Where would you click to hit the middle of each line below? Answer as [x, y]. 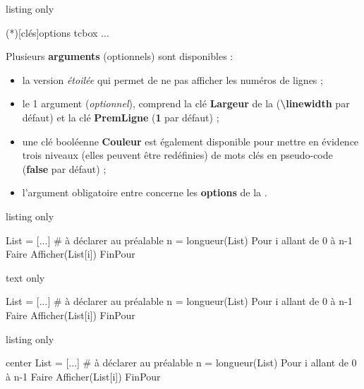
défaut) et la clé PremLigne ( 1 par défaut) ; [121, 117]
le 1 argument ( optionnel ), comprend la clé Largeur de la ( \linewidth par [186, 103]
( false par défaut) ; [64, 168]
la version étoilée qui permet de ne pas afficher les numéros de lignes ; [172, 79]
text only [25, 277]
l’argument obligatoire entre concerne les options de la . [145, 192]
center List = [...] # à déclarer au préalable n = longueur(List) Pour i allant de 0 [181, 363]
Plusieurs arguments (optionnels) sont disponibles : [120, 56]
